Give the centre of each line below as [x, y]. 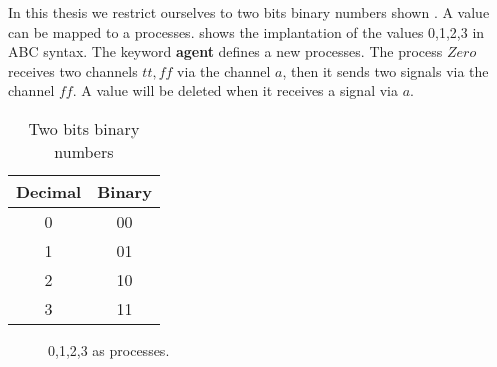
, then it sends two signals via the [385, 70]
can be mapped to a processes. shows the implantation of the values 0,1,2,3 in [246, 31]
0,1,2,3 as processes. [109, 349]
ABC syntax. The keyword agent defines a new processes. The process [225, 51]
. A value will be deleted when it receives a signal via [235, 90]
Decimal [49, 191]
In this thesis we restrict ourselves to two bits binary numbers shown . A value [249, 12]
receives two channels [73, 70]
